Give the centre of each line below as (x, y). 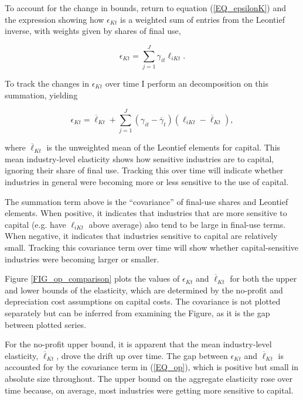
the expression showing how (55, 19)
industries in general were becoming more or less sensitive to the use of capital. (147, 182)
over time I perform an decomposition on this (187, 83)
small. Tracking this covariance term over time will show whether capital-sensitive (152, 247)
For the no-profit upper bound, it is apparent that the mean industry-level (138, 344)
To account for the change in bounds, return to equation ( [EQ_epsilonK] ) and (146, 8)
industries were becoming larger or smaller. (82, 259)
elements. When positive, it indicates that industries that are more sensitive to (146, 213)
